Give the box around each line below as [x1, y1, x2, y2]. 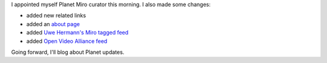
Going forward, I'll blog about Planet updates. [11, 48, 125, 56]
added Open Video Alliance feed [26, 37, 108, 45]
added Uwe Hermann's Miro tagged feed [26, 29, 129, 36]
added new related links [26, 12, 86, 19]
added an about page [26, 20, 80, 27]
